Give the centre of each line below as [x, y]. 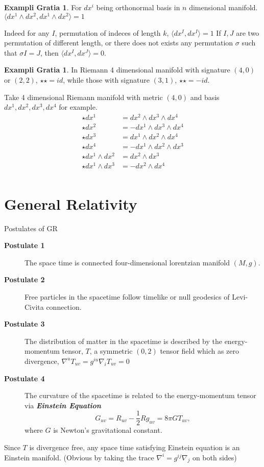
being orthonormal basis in [138, 7]
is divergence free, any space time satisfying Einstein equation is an [135, 447]
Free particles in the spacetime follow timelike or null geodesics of [127, 297]
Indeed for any [27, 32]
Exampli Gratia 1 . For [43, 7]
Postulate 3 [25, 324]
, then [49, 52]
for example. [78, 107]
